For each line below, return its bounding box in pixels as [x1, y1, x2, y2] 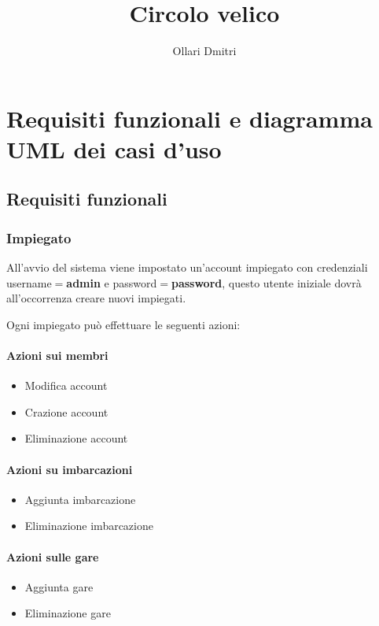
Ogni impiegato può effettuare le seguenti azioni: [6, 316, 241, 332]
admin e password [66, 274, 157, 291]
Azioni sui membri [6, 347, 109, 364]
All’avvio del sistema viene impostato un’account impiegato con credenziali [6, 259, 368, 276]
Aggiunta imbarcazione [24, 491, 136, 507]
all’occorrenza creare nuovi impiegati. [6, 290, 186, 306]
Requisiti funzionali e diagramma [6, 102, 373, 134]
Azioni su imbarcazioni [6, 461, 133, 477]
